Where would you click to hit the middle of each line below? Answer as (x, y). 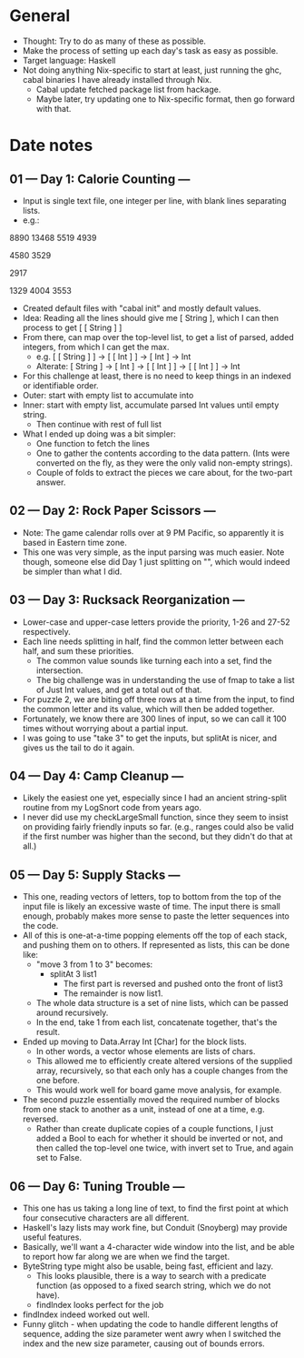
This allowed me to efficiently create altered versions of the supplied (164, 1061)
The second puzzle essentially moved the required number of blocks (151, 1100)
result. (48, 1032)
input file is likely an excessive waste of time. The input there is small (152, 907)
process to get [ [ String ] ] (72, 327)
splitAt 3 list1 (73, 974)
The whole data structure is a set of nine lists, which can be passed (162, 1003)
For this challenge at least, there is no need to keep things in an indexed (157, 376)
